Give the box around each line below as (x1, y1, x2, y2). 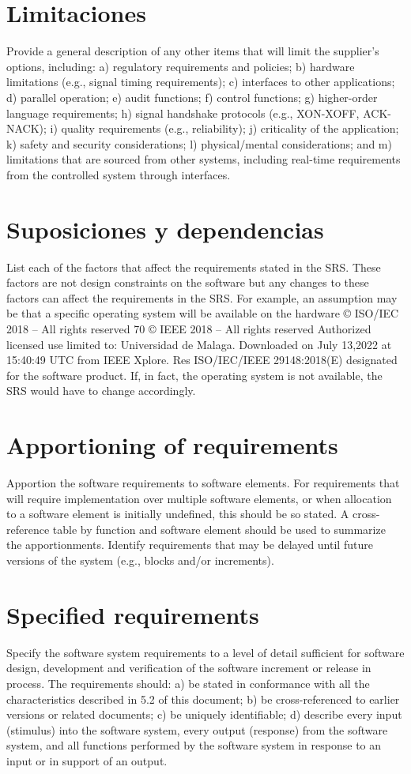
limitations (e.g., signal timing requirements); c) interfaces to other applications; (6, 73, 395, 90)
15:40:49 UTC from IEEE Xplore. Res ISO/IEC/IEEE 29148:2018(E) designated (6, 351, 398, 368)
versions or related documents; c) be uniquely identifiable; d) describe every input (6, 706, 402, 723)
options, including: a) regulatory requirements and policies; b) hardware (6, 58, 355, 74)
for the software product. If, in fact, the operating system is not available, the (6, 366, 383, 383)
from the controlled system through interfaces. (6, 166, 231, 182)
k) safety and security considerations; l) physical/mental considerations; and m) (6, 135, 392, 152)
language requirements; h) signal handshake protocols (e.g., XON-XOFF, (6, 104, 360, 121)
